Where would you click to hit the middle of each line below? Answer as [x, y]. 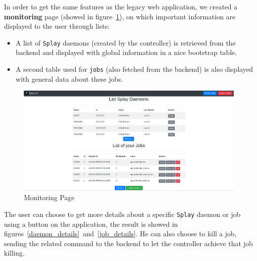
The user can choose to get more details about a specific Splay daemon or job [122, 214]
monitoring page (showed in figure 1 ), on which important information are [120, 16]
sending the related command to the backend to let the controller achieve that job [128, 243]
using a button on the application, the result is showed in [91, 224]
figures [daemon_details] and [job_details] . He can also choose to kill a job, [120, 234]
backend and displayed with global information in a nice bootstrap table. [126, 52]
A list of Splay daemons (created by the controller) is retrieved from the [126, 42]
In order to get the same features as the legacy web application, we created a [121, 6]
